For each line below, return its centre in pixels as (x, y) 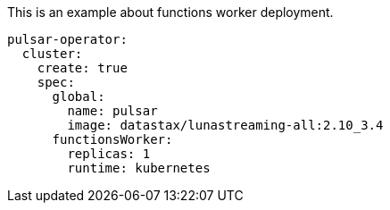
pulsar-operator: (67, 39)
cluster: (52, 54)
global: (79, 97)
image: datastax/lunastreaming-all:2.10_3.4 (225, 125)
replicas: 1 (109, 154)
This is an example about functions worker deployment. (170, 12)
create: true (82, 68)
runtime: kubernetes (139, 168)
